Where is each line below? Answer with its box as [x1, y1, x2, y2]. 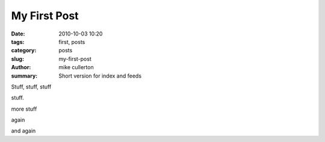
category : [11, 47, 37, 54]
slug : [11, 55, 24, 63]
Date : [11, 30, 25, 37]
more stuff [11, 105, 37, 113]
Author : [11, 64, 31, 71]
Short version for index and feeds [58, 72, 141, 79]
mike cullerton [58, 64, 94, 71]
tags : [11, 38, 25, 45]
